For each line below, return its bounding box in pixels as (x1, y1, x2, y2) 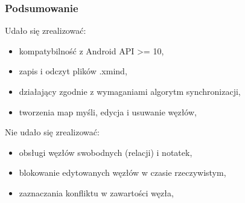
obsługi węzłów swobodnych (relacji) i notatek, (19, 146, 192, 158)
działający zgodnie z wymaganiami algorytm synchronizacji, (19, 85, 241, 97)
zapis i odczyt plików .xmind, (19, 65, 127, 77)
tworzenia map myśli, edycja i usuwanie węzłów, (19, 105, 197, 118)
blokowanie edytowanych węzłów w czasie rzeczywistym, (19, 166, 226, 179)
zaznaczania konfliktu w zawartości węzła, (19, 186, 174, 199)
